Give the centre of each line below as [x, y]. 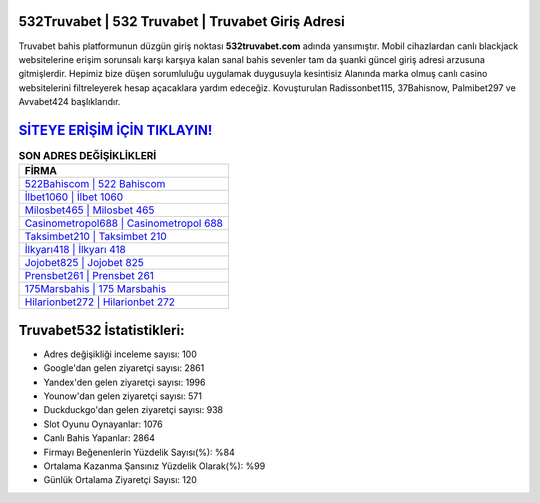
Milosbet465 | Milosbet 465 [89, 210]
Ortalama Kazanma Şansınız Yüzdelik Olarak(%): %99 [154, 466]
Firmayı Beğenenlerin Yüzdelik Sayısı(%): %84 [139, 452]
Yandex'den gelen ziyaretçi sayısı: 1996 [124, 382]
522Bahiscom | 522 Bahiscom [95, 184]
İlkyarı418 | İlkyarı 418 [75, 250]
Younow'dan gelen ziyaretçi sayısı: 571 [122, 396]
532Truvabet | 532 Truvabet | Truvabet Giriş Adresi [181, 21]
